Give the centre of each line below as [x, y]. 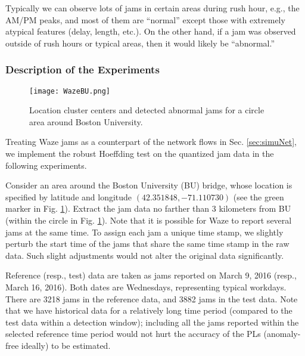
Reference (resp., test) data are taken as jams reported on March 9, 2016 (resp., [151, 275]
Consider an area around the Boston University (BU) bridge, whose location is [149, 185]
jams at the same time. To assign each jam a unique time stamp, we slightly [144, 232]
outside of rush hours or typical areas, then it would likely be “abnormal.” [140, 43]
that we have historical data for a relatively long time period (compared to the [149, 310]
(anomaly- [282, 334]
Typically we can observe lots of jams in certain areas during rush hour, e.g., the [152, 8]
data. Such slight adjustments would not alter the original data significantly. [145, 255]
